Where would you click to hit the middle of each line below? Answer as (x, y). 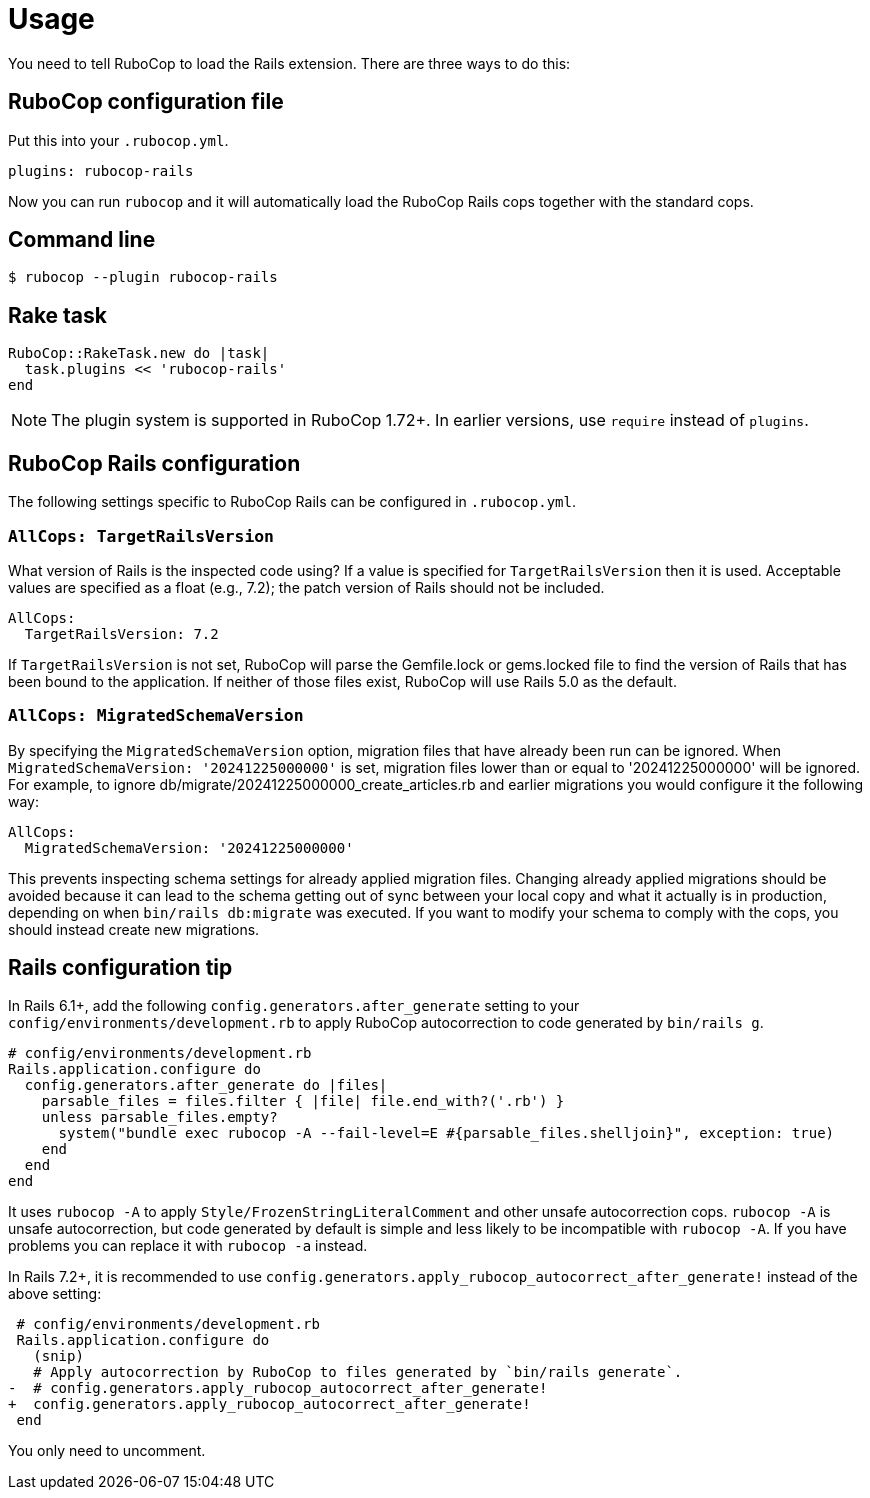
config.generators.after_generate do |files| (206, 1085)
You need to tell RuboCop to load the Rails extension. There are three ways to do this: (289, 63)
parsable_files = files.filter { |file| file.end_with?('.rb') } (303, 1101)
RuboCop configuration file (146, 102)
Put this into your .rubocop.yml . (118, 140)
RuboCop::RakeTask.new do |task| (139, 353)
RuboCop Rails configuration (154, 463)
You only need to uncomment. (107, 1451)
